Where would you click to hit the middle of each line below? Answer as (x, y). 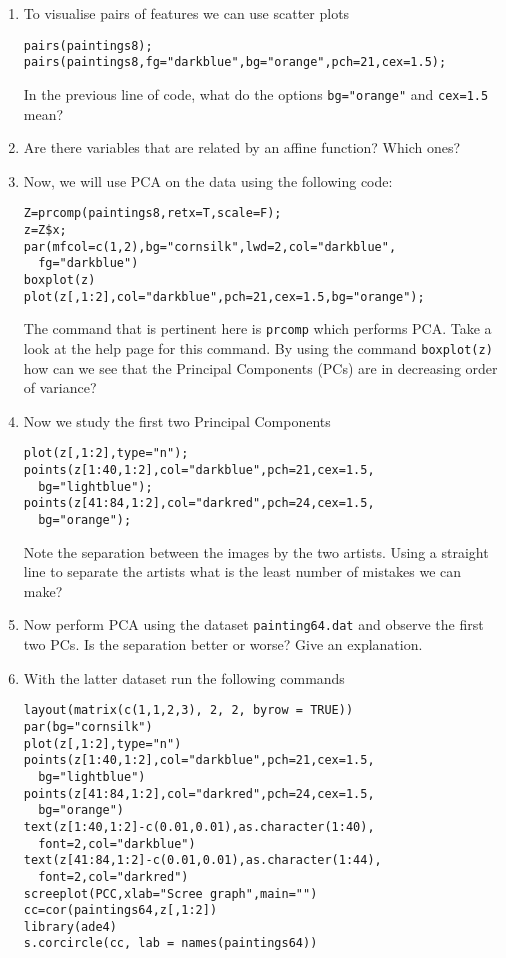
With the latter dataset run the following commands (184, 677)
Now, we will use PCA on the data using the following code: (208, 180)
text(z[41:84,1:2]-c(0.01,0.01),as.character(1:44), (202, 860)
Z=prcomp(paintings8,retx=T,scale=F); (152, 213)
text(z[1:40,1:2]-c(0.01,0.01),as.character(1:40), (199, 826)
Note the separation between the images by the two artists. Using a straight (256, 551)
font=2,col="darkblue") (117, 843)
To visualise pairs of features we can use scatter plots (186, 13)
